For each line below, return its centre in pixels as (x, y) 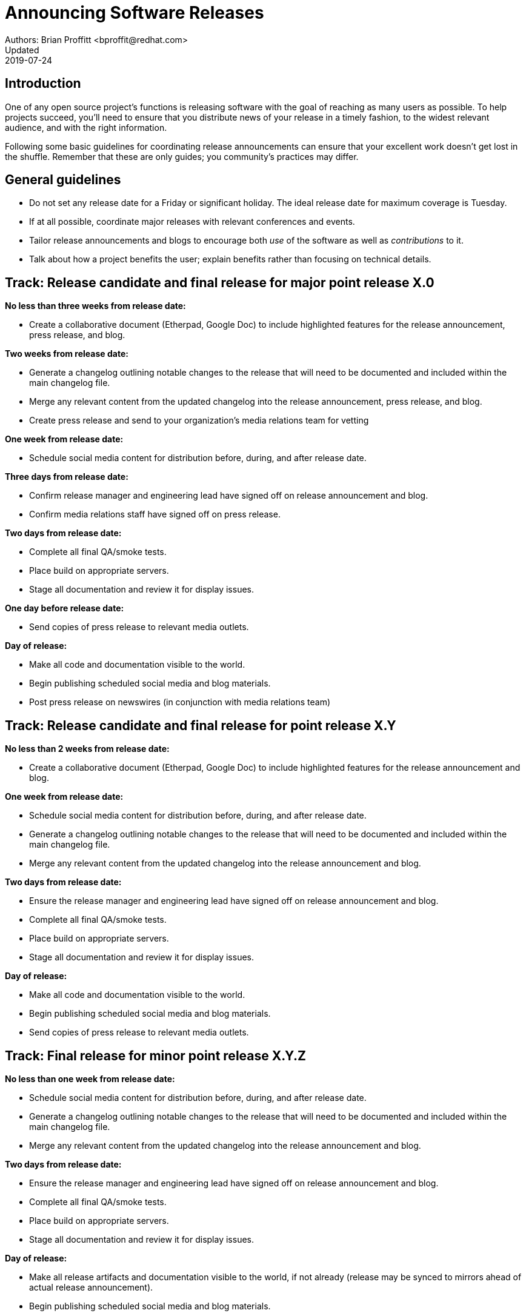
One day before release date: (65, 608)
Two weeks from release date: (67, 354)
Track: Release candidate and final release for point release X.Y (201, 725)
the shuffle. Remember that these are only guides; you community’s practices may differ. (182, 156)
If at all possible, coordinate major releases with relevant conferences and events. (192, 222)
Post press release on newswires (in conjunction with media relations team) (180, 702)
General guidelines (63, 180)
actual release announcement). (91, 1287)
